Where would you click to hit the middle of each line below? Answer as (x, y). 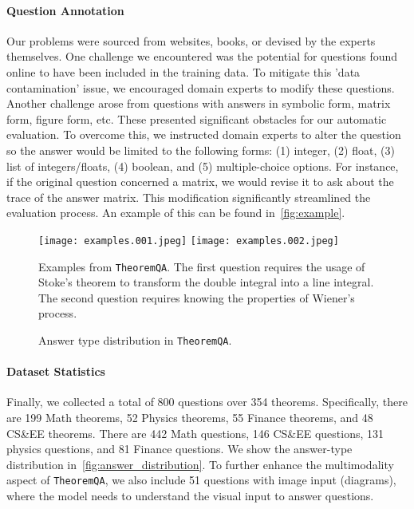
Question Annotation (65, 10)
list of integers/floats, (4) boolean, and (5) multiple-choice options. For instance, (203, 166)
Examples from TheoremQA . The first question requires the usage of (202, 266)
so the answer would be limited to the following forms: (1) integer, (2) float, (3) (201, 150)
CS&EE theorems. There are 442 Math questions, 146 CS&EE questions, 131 (195, 433)
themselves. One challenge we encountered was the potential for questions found (202, 56)
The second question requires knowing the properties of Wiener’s (197, 297)
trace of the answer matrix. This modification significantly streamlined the (189, 197)
